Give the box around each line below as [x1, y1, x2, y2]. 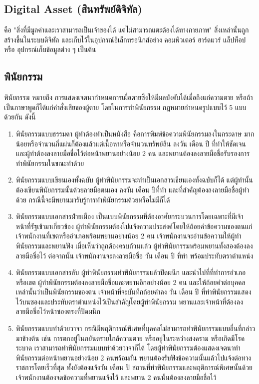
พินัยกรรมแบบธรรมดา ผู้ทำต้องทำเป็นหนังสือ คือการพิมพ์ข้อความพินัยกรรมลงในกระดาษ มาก [15, 128, 255, 138]
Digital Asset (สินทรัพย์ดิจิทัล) [4, 1, 142, 16]
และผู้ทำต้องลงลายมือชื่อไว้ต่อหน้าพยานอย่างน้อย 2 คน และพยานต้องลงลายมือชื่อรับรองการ [15, 148, 250, 158]
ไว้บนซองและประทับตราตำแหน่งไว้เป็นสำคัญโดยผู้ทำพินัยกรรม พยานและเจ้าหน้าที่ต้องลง [15, 296, 243, 306]
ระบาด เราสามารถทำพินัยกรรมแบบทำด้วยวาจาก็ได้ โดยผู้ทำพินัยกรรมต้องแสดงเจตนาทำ [15, 342, 241, 353]
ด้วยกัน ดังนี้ [4, 111, 36, 122]
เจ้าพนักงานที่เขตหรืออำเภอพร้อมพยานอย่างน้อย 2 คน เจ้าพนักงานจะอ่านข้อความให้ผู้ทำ [15, 230, 242, 241]
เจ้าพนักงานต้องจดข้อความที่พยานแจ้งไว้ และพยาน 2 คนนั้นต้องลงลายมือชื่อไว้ [15, 372, 217, 382]
